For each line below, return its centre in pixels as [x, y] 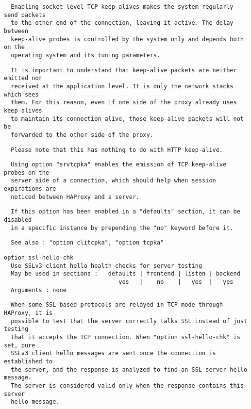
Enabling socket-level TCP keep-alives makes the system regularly [122, 7]
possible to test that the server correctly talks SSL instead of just [129, 321]
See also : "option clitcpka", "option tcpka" [87, 243]
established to [28, 361]
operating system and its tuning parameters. [86, 55]
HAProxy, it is [28, 313]
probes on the [27, 172]
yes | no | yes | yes [176, 282]
